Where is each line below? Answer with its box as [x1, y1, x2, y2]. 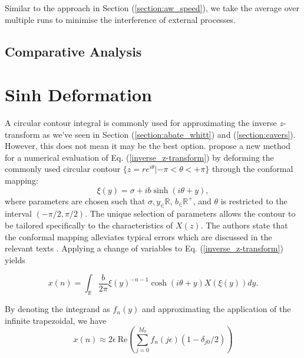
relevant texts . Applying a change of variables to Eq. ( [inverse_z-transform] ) [5, 242, 283, 254]
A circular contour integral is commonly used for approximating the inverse [5, 117, 277, 129]
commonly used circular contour [5, 163, 121, 175]
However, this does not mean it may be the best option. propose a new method [5, 140, 290, 152]
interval [5, 207, 32, 220]
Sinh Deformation [5, 82, 152, 107]
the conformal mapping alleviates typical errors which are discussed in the [5, 230, 272, 243]
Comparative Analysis [5, 42, 142, 60]
